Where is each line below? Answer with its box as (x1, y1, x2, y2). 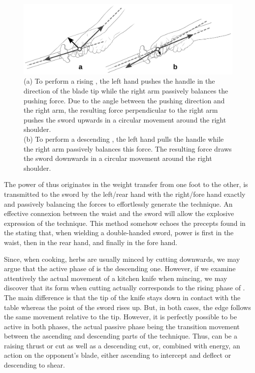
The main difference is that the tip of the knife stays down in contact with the (4, 292, 241, 302)
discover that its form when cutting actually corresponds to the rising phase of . (4, 282, 245, 293)
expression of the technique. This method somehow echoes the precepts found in (4, 218, 246, 228)
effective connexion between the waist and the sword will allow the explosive (4, 208, 234, 218)
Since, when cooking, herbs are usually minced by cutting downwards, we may (4, 253, 240, 264)
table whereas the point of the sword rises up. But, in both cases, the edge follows (4, 302, 251, 312)
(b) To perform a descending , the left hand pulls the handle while (24, 134, 224, 144)
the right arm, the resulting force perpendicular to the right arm (24, 105, 218, 115)
